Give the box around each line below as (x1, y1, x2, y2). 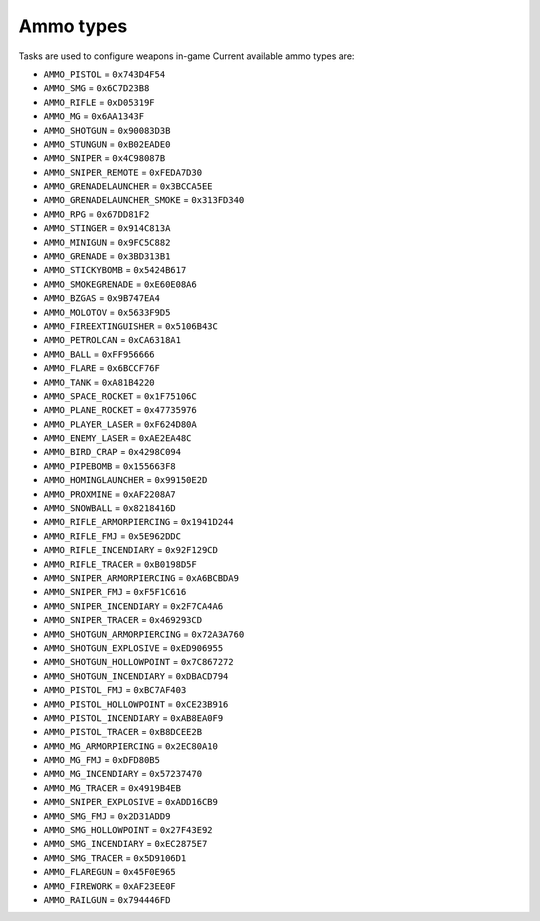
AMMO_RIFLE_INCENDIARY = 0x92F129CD (43, 544, 219, 556)
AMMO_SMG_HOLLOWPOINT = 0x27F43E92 (43, 824, 214, 836)
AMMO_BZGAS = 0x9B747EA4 (43, 292, 160, 304)
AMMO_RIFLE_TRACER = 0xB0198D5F (43, 558, 197, 570)
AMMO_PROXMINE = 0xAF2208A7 (43, 488, 177, 500)
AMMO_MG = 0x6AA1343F (43, 110, 145, 122)
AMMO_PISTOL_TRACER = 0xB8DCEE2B (43, 726, 203, 738)
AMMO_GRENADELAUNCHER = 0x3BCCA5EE (43, 180, 214, 192)
